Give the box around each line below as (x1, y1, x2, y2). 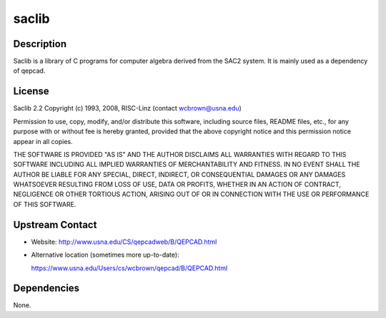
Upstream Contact (13, 218, 97, 231)
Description (13, 38, 67, 50)
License (13, 86, 49, 98)
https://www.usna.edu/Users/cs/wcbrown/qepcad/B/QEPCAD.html (31, 264, 228, 272)
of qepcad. (13, 66, 46, 75)
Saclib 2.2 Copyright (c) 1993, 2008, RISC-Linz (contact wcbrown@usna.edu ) (13, 104, 242, 113)
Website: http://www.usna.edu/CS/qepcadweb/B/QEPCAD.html (31, 237, 217, 246)
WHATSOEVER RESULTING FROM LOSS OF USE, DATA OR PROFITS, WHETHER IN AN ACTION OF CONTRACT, (13, 180, 341, 189)
